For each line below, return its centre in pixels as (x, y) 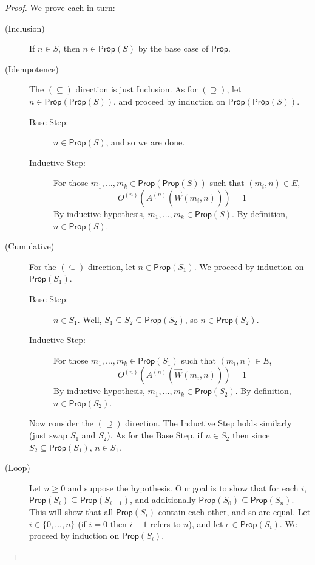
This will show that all (71, 512)
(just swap (49, 435)
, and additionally (163, 500)
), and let (206, 523)
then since (251, 435)
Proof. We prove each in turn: (60, 7)
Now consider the (61, 423)
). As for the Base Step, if (155, 435)
